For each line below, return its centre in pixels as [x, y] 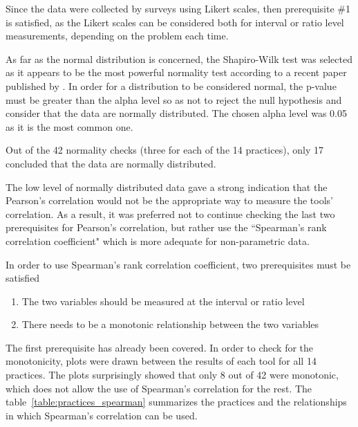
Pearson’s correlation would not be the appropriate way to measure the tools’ [170, 200]
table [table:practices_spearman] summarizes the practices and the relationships [176, 402]
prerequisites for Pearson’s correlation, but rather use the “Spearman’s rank [166, 227]
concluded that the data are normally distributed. [111, 163]
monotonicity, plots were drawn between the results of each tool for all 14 [161, 361]
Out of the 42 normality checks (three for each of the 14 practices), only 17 [164, 150]
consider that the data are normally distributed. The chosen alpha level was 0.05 [176, 113]
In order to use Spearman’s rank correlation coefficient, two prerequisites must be [178, 264]
